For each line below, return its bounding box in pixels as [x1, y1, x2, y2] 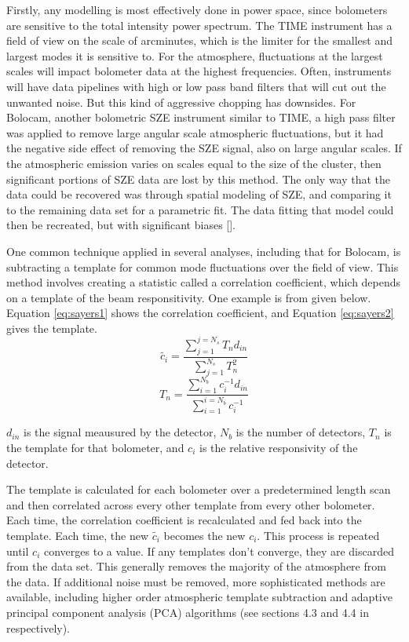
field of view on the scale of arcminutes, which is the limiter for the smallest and [6, 32, 393, 49]
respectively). [6, 619, 71, 636]
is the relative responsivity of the [199, 440, 358, 455]
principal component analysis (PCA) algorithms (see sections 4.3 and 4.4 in [6, 604, 369, 620]
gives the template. [6, 319, 97, 336]
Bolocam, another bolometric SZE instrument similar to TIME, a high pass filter [6, 109, 396, 126]
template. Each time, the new [6, 527, 149, 543]
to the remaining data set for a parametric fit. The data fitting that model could [6, 201, 394, 217]
